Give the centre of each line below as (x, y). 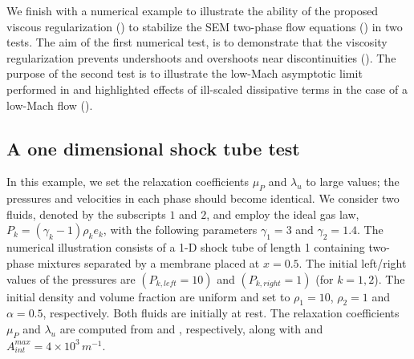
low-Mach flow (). (50, 105)
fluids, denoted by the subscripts (86, 214)
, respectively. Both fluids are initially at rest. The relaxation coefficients (221, 313)
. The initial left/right (353, 262)
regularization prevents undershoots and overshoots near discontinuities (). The (201, 57)
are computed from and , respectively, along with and (191, 328)
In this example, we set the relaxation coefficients (128, 182)
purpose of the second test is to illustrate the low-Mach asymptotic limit (185, 73)
